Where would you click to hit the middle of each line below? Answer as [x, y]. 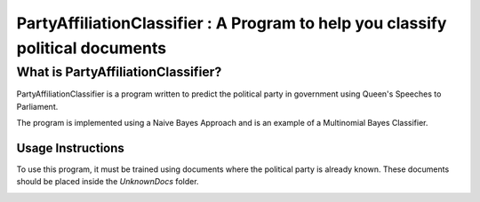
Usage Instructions [70, 148]
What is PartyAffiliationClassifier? [119, 72]
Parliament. [37, 106]
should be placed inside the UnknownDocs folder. [108, 182]
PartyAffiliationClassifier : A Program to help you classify [232, 23]
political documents [92, 48]
